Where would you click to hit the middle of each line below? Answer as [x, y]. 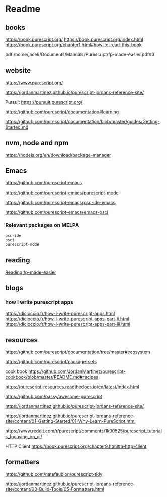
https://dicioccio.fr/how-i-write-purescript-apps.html [60, 314]
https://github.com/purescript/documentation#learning [62, 112]
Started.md [17, 127]
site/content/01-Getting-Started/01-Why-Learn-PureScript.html [70, 421]
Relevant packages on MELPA [42, 225]
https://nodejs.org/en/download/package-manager [58, 155]
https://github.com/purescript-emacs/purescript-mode [62, 193]
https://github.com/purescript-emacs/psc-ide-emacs [60, 203]
